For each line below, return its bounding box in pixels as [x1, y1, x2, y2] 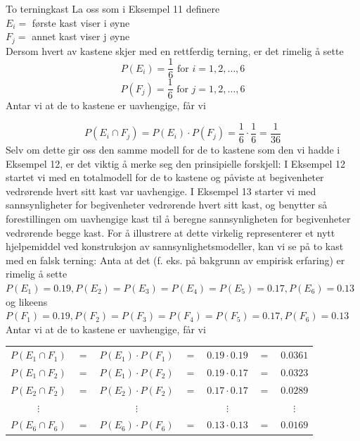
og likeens [6, 294, 48, 309]
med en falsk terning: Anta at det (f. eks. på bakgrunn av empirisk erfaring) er [6, 252, 345, 267]
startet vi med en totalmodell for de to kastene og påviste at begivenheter [6, 170, 324, 185]
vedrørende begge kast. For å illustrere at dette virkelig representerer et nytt [6, 225, 335, 240]
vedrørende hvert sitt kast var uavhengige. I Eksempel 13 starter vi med [6, 183, 316, 198]
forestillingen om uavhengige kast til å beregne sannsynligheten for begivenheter [6, 211, 351, 225]
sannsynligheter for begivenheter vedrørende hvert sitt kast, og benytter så [6, 197, 328, 212]
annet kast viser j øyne [32, 29, 130, 44]
